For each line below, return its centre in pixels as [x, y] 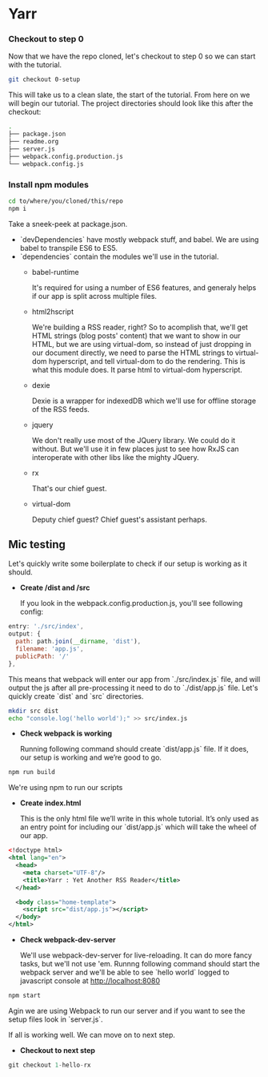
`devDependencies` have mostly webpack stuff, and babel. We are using [139, 239]
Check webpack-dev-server [68, 940]
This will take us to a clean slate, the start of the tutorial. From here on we [129, 95]
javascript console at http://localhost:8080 [90, 981]
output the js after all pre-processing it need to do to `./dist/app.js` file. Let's [133, 688]
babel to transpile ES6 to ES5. [69, 248]
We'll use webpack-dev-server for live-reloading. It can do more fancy [136, 955]
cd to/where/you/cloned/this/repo [66, 201]
